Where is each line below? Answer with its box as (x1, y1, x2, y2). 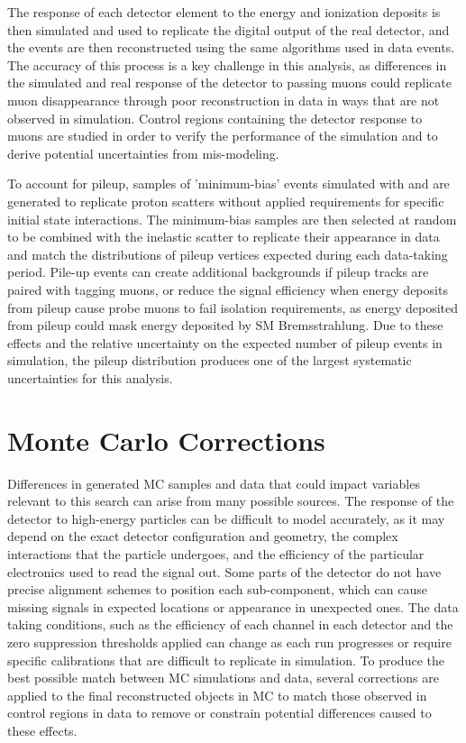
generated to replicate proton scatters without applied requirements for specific (7, 191, 444, 210)
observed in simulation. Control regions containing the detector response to (7, 108, 423, 127)
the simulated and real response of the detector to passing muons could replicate (7, 73, 452, 92)
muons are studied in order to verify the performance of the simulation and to (7, 126, 438, 145)
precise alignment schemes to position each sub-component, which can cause (7, 580, 427, 599)
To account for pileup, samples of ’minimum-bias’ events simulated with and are (7, 174, 450, 193)
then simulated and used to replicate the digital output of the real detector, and (7, 20, 450, 39)
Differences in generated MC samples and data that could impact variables (7, 473, 420, 492)
